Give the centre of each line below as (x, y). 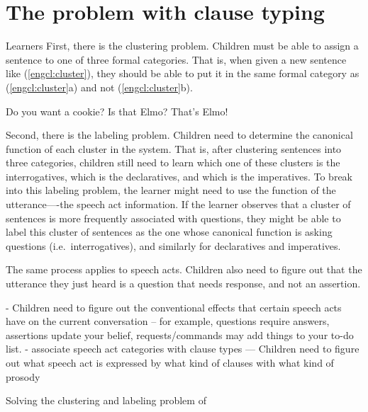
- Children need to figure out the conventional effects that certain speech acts (174, 307)
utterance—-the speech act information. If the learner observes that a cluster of (178, 204)
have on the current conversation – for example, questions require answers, (168, 321)
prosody (23, 376)
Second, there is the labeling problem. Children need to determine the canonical (179, 135)
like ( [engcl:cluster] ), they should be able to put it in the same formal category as (183, 73)
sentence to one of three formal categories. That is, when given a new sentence (176, 59)
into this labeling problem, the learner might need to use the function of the (171, 190)
